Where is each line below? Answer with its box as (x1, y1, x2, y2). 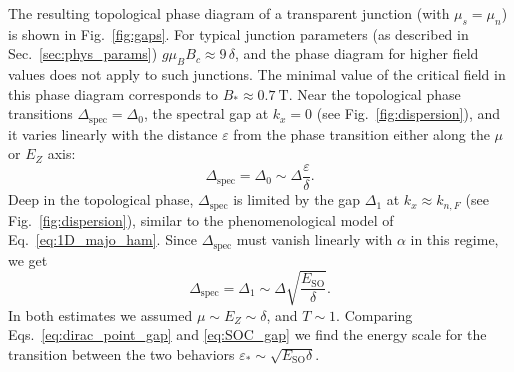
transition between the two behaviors (8, 343, 235, 364)
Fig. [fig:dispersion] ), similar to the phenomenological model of (8, 209, 394, 230)
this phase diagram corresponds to (8, 83, 219, 104)
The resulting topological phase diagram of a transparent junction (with (8, 3, 450, 23)
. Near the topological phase (288, 83, 461, 104)
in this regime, (410, 229, 499, 250)
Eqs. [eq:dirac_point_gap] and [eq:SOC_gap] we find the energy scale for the (8, 324, 487, 345)
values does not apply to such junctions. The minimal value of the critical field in (8, 64, 506, 85)
